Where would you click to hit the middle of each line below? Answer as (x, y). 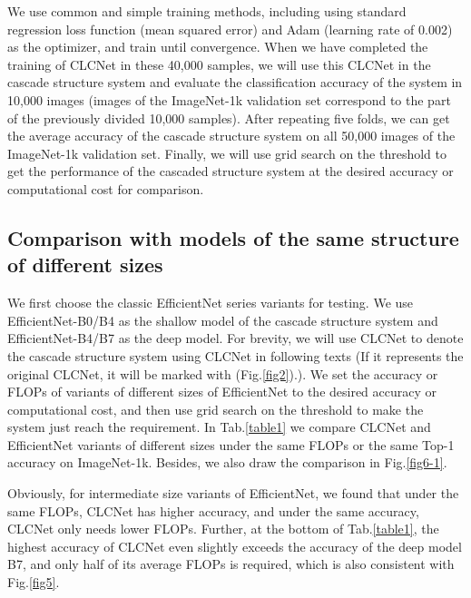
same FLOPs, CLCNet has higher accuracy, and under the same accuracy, (213, 510)
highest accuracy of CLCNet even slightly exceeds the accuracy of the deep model (235, 546)
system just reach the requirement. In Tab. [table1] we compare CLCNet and (219, 427)
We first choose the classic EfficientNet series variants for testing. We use (211, 303)
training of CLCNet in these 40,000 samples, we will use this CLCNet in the (219, 64)
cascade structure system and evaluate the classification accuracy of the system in (235, 82)
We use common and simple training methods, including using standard (207, 11)
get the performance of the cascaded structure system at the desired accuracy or (231, 171)
